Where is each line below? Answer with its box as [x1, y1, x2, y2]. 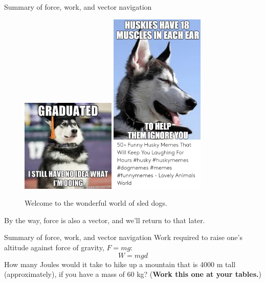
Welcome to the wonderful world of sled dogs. [25, 198, 167, 208]
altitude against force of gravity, [4, 242, 104, 253]
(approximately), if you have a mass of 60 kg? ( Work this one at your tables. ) [4, 269, 261, 279]
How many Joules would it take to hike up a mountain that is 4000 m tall [4, 258, 236, 269]
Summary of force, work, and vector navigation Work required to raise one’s [4, 232, 242, 243]
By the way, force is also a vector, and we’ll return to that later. [4, 214, 205, 225]
